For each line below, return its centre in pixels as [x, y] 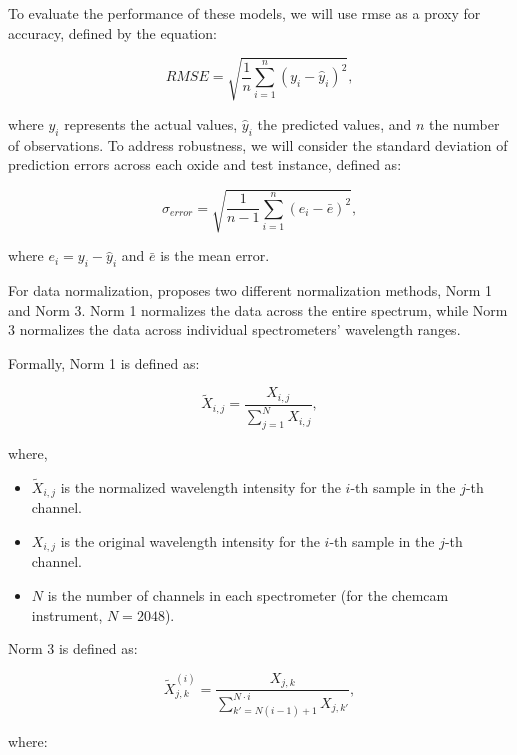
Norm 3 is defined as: [73, 648]
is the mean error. [215, 255]
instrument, [67, 614]
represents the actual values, [151, 123]
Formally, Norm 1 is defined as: [104, 362]
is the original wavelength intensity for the [190, 540]
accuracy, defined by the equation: [112, 32]
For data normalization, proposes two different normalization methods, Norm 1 [250, 290]
